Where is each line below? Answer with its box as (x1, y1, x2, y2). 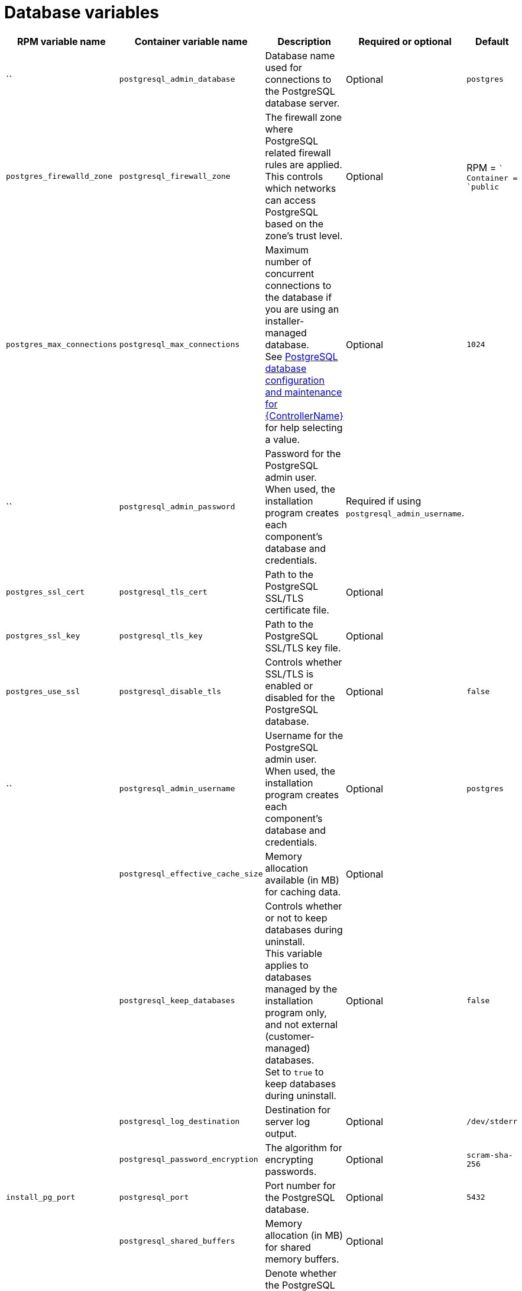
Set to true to (265, 1065, 324, 1078)
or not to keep (265, 911, 328, 924)
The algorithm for (265, 1141, 342, 1154)
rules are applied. (265, 158, 342, 171)
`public (466, 182, 500, 191)
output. (265, 1127, 297, 1139)
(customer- (265, 1030, 315, 1042)
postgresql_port (119, 1193, 189, 1202)
